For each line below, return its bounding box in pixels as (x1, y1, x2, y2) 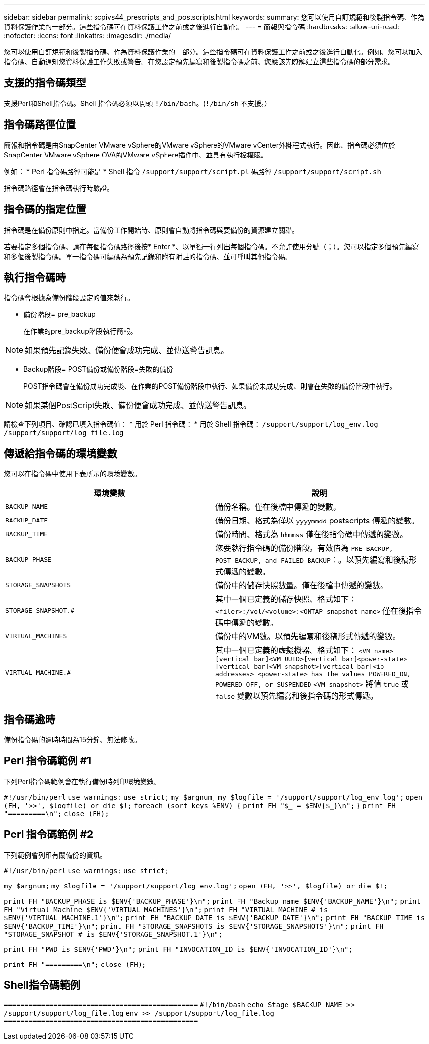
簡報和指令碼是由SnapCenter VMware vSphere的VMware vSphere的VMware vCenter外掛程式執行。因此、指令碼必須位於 (4, 140, 395, 149)
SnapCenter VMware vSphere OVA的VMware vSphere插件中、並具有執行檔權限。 (4, 150, 268, 159)
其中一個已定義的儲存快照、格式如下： (215, 594, 357, 604)
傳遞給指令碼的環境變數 (4, 447, 117, 460)
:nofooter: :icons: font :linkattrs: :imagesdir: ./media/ (4, 31, 171, 40)
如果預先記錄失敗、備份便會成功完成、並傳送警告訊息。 (25, 345, 229, 356)
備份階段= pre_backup (24, 310, 95, 319)
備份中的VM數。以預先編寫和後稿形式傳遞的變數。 (215, 631, 401, 642)
